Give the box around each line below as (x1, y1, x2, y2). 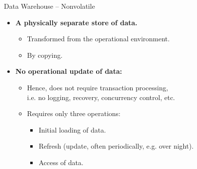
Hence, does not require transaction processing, (27, 82, 168, 92)
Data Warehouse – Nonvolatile (4, 1, 95, 11)
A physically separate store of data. (15, 17, 138, 27)
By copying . (27, 50, 63, 60)
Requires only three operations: (27, 108, 121, 118)
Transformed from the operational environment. (27, 34, 170, 44)
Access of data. (39, 157, 83, 167)
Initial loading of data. (39, 124, 106, 135)
